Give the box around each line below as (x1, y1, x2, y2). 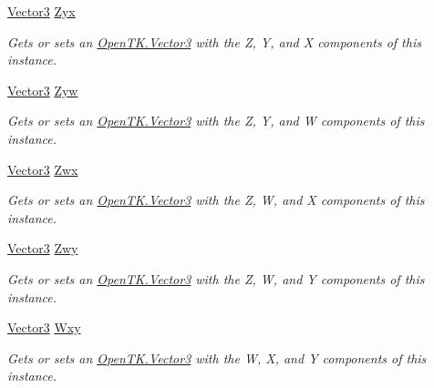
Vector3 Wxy (7, 318, 81, 337)
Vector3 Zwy (7, 239, 78, 258)
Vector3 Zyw (7, 80, 78, 99)
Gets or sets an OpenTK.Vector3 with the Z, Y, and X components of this (7, 32, 421, 51)
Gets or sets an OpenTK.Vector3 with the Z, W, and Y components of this (7, 269, 425, 288)
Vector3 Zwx (7, 159, 78, 179)
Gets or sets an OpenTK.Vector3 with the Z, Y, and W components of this (7, 111, 425, 130)
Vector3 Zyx (7, 2, 76, 20)
